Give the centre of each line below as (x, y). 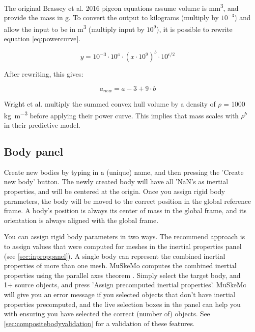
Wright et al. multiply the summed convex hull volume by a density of (110, 104)
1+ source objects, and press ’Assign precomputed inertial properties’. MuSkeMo (125, 285)
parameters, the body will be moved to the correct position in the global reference (127, 201)
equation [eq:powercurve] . (42, 39)
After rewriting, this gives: (44, 74)
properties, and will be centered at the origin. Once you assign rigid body (115, 191)
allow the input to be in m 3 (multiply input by (74, 28)
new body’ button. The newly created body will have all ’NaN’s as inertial (116, 181)
